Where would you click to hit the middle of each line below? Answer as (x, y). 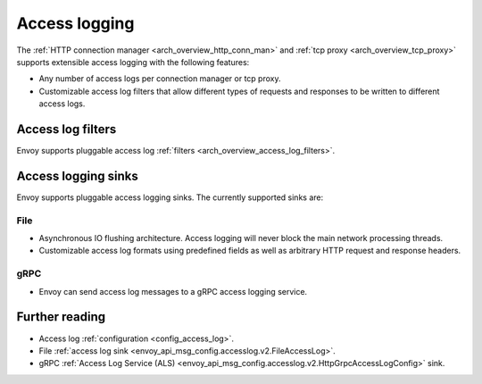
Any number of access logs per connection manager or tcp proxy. (160, 79)
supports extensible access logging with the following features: (133, 62)
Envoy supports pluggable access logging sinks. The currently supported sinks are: (170, 197)
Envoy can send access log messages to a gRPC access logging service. (173, 291)
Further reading (61, 317)
